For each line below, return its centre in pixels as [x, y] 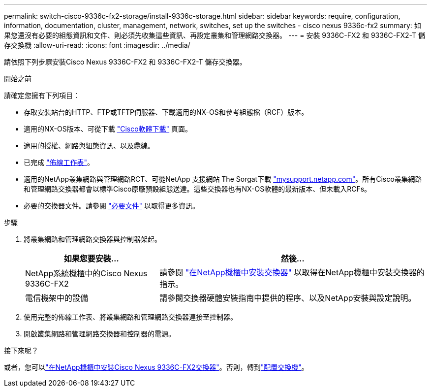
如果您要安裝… [91, 259]
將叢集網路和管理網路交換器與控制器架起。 [92, 239]
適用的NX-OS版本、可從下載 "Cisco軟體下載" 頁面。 [108, 129]
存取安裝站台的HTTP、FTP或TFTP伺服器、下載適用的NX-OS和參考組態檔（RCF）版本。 [166, 112]
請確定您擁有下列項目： [42, 95]
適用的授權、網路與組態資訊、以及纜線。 [89, 146]
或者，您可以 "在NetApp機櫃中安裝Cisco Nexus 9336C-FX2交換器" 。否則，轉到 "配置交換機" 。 [156, 367]
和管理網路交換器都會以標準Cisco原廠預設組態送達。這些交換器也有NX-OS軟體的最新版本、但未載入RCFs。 [198, 189]
